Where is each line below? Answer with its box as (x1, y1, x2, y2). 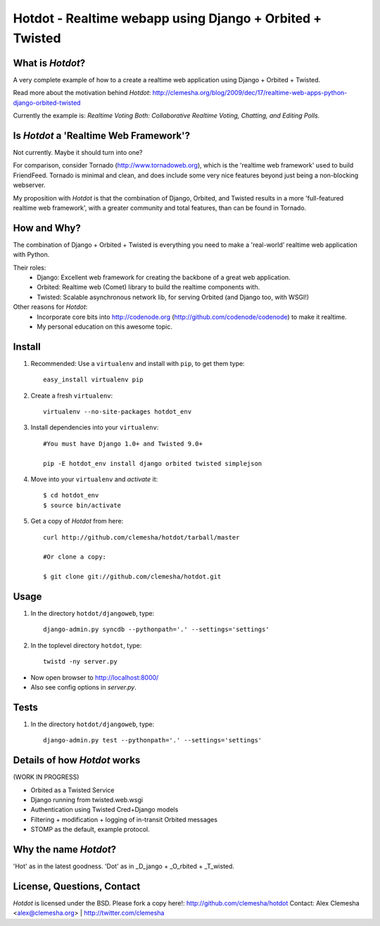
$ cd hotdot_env (43, 491, 99, 500)
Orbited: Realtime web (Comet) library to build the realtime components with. (37, 283, 260, 291)
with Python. (13, 250, 50, 259)
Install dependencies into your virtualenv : (30, 423, 159, 432)
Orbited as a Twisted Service (30, 785, 115, 794)
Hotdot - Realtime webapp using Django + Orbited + (13, 11, 322, 26)
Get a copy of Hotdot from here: (30, 517, 124, 526)
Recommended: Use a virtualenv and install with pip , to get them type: (30, 359, 246, 367)
